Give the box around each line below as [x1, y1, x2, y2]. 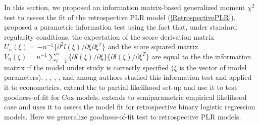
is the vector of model [179, 62, 247, 72]
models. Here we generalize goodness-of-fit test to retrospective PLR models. [4, 111, 241, 121]
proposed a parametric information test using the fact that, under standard [4, 22, 237, 32]
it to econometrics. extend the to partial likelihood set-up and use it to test [4, 81, 237, 92]
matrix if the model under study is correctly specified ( [4, 62, 174, 72]
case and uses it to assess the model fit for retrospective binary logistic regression [4, 101, 255, 112]
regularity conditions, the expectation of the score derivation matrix [4, 31, 215, 42]
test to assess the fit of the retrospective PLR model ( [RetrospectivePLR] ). [4, 12, 236, 22]
